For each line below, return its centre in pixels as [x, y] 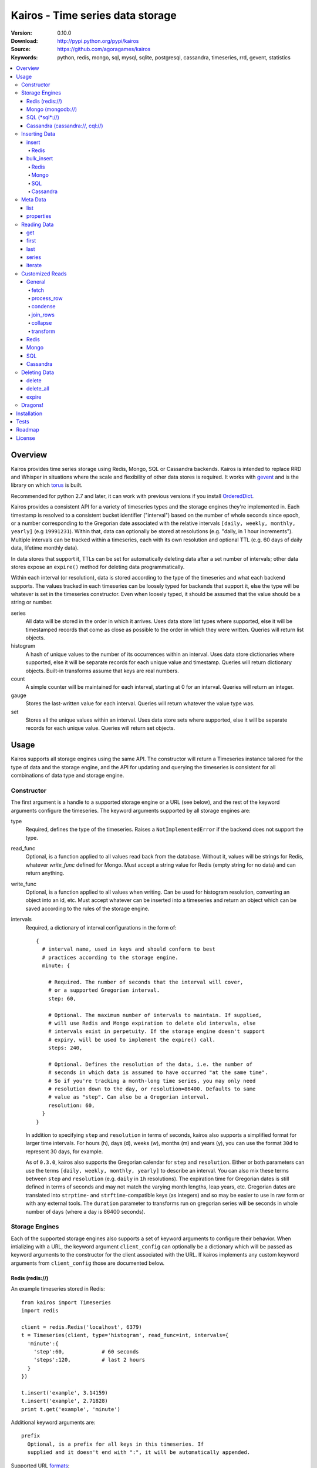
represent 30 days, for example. [64, 1151]
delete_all [38, 389]
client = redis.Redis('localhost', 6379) [82, 1327]
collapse [42, 323]
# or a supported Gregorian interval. [104, 990]
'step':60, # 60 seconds [86, 1351]
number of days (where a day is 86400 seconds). [85, 1211]
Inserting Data [38, 134]
